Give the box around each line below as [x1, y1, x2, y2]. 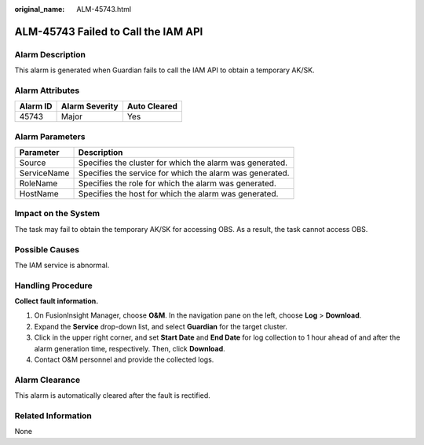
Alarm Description [14, 49, 86, 60]
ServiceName [19, 167, 70, 178]
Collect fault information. [14, 296, 99, 306]
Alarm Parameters [14, 131, 86, 142]
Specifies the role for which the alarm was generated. [78, 178, 276, 189]
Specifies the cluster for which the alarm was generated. [78, 157, 288, 168]
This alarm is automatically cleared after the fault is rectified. [14, 391, 211, 400]
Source [19, 157, 46, 168]
